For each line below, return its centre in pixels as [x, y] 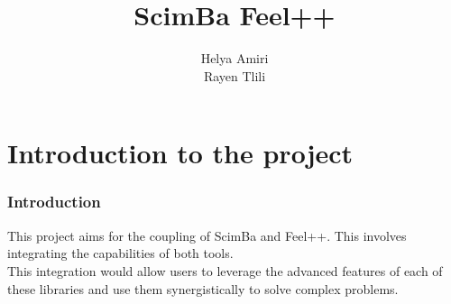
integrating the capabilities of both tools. [120, 253]
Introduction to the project [180, 153]
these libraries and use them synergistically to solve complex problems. [203, 288]
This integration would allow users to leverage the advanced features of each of [225, 270]
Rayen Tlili [235, 75]
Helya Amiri [235, 58]
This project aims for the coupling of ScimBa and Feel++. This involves [207, 235]
